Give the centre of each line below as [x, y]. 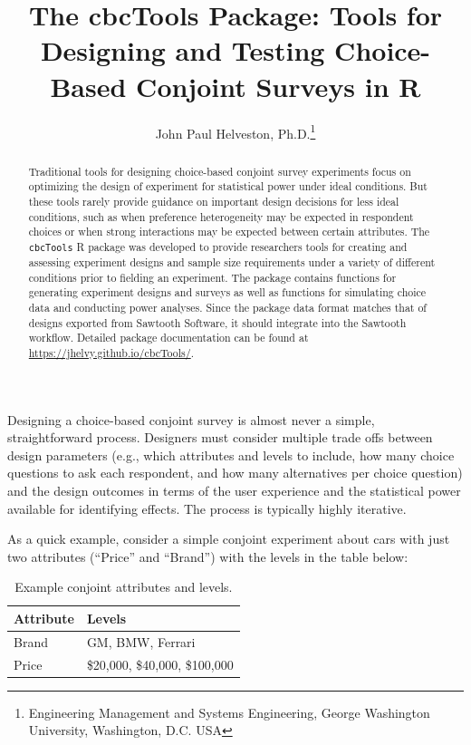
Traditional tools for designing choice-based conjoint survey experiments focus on [220, 171]
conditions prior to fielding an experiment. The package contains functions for [212, 277]
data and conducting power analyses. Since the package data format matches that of [228, 307]
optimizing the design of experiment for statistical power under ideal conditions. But [228, 186]
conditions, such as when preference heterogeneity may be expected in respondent [221, 216]
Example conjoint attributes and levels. [124, 587]
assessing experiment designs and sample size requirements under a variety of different [232, 261]
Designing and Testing [183, 50]
